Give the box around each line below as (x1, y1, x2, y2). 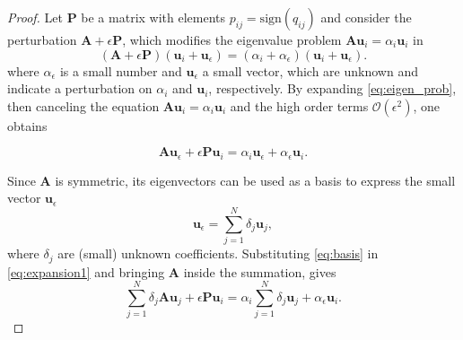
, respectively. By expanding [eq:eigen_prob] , (208, 79, 457, 98)
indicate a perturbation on (7, 79, 153, 98)
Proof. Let (7, 8, 63, 26)
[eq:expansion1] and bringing (7, 262, 165, 281)
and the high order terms (230, 96, 369, 115)
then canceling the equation (7, 96, 160, 115)
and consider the (320, 8, 412, 26)
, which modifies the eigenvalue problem (122, 31, 342, 48)
